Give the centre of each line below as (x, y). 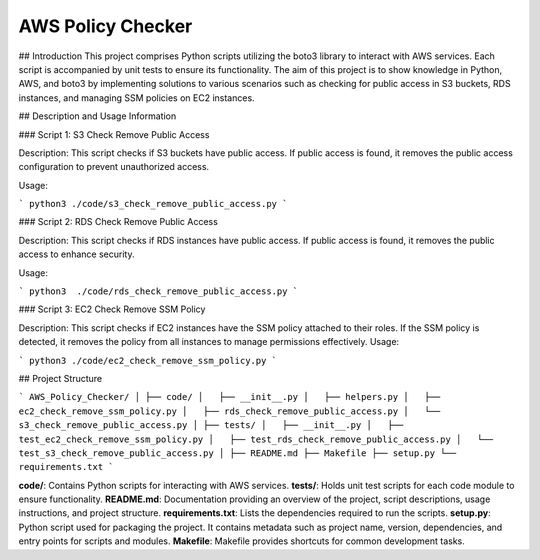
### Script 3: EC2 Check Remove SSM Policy (112, 309)
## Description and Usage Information (97, 116)
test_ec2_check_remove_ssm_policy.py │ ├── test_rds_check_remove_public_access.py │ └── (256, 439)
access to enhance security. (76, 254)
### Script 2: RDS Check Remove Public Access (118, 222)
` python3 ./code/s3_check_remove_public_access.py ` (153, 204)
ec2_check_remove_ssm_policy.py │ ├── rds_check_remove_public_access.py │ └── (229, 411)
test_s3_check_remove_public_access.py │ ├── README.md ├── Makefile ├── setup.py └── (237, 453)
